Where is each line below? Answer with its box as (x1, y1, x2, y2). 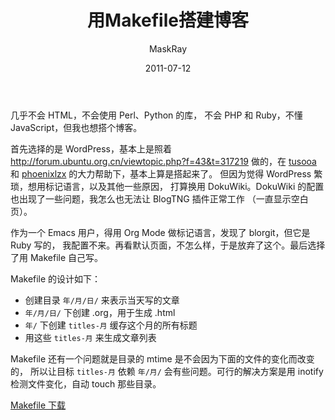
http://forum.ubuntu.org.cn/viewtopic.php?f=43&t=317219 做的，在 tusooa (10, 155, 317, 167)
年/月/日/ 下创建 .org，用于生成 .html (24, 306, 176, 318)
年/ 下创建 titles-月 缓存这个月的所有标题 (24, 319, 198, 331)
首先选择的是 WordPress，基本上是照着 (10, 142, 172, 155)
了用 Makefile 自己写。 (10, 251, 104, 263)
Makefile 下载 (10, 399, 67, 411)
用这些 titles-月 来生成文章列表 (24, 331, 157, 343)
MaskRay (148, 42, 188, 55)
